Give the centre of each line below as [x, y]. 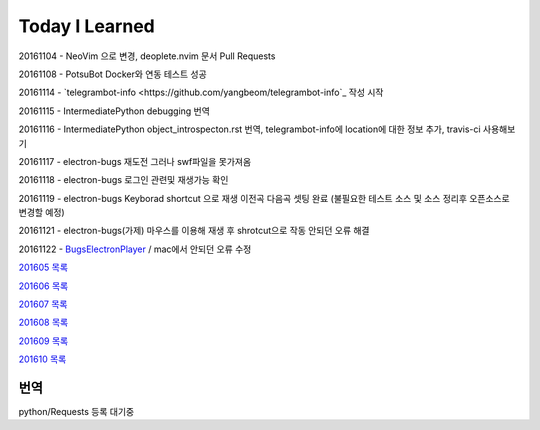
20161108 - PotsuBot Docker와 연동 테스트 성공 [112, 74]
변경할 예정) [41, 212]
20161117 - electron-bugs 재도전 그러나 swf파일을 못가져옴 [135, 161]
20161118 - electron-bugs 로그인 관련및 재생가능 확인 [123, 180]
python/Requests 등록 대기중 [76, 412]
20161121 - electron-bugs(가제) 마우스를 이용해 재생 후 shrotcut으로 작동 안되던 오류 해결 [194, 231]
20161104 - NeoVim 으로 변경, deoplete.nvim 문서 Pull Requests [147, 56]
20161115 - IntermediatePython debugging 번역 [114, 111]
